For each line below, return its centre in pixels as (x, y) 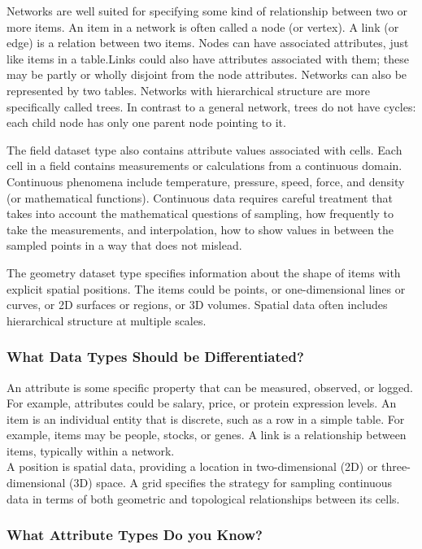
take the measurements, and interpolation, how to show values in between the (200, 229)
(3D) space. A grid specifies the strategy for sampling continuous (231, 483)
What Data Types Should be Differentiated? (155, 357)
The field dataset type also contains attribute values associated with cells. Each (204, 149)
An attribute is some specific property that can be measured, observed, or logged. (210, 387)
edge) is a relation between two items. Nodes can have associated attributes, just (208, 43)
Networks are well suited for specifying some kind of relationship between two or (207, 11)
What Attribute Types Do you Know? (135, 535)
